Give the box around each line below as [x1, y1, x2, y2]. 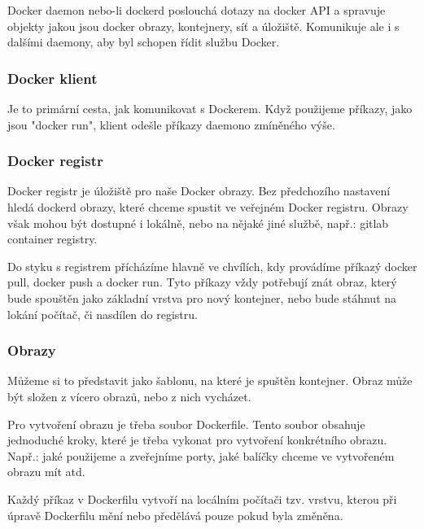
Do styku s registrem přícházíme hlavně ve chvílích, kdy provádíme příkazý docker [7, 257, 417, 274]
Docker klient [7, 68, 98, 88]
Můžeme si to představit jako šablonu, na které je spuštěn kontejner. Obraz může [7, 372, 413, 389]
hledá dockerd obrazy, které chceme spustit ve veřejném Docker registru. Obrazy [7, 199, 409, 215]
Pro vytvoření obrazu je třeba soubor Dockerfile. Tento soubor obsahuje [7, 415, 365, 432]
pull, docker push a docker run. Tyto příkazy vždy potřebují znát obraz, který [7, 273, 397, 291]
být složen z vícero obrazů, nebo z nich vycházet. [7, 387, 251, 404]
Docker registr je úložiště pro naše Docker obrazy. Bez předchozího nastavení [7, 182, 391, 199]
